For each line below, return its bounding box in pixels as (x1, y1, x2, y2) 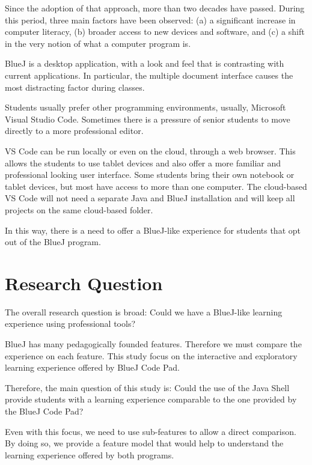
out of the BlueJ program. (5, 236, 101, 248)
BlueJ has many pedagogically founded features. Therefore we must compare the (5, 338, 302, 350)
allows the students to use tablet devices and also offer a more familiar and (5, 156, 281, 169)
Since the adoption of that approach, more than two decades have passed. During (5, 2, 305, 14)
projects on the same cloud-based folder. (5, 203, 153, 216)
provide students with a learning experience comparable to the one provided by (5, 393, 297, 406)
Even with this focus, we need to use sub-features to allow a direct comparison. (5, 425, 296, 437)
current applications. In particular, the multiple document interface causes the (5, 68, 293, 81)
